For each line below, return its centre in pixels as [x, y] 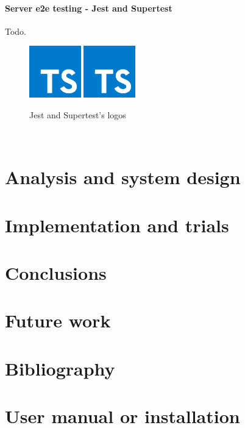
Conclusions [56, 272]
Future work [58, 320]
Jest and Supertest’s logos [78, 114]
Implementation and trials [117, 225]
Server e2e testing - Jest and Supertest [89, 8]
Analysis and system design [123, 177]
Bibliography [60, 368]
